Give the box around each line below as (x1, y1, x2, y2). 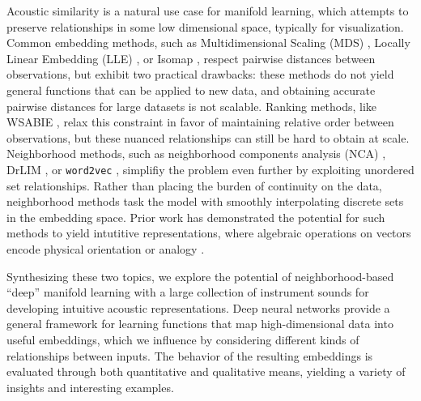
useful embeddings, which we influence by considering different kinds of (6, 331, 359, 348)
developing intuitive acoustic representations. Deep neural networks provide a (6, 299, 390, 316)
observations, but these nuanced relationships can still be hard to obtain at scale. (6, 129, 410, 146)
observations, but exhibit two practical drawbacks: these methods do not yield (6, 66, 394, 83)
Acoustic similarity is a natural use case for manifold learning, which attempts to (6, 2, 409, 19)
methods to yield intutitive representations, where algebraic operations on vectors (6, 224, 411, 241)
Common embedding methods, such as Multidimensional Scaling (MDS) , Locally (6, 34, 410, 51)
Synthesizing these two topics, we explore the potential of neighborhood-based (6, 267, 394, 284)
